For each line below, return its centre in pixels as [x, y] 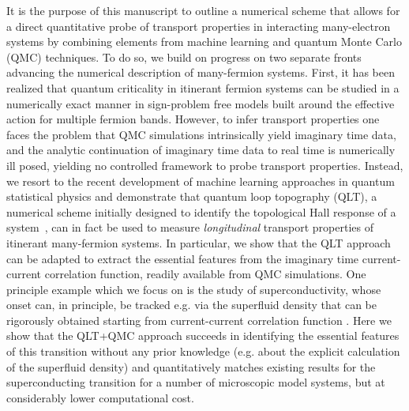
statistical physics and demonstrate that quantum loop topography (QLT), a [192, 196]
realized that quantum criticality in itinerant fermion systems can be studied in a [203, 87]
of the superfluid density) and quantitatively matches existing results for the [191, 366]
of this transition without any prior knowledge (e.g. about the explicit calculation [203, 351]
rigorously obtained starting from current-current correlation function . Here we [199, 320]
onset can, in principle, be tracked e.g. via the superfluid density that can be [191, 305]
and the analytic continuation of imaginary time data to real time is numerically [201, 150]
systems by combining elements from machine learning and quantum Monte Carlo [204, 41]
